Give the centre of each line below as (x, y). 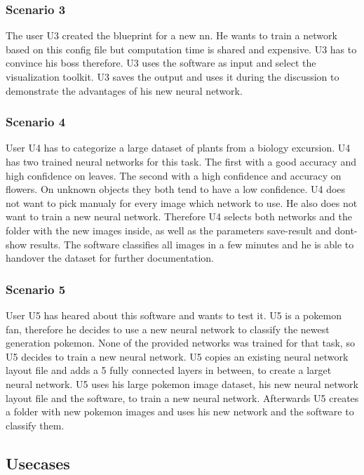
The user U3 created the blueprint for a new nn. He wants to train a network (171, 35)
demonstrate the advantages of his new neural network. (124, 90)
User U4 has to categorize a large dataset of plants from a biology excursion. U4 (178, 148)
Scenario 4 (36, 122)
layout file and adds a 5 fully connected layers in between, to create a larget (169, 370)
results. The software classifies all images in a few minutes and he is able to (192, 244)
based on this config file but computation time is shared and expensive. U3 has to (181, 49)
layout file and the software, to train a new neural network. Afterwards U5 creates (182, 397)
